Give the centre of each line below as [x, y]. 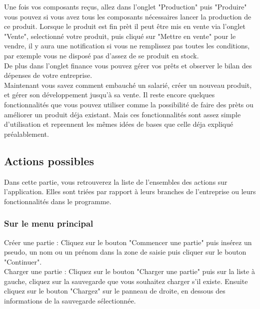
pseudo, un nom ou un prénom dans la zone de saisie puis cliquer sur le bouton [125, 252]
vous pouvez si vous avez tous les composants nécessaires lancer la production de [128, 16]
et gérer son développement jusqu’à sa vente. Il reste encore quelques [109, 95]
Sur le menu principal [49, 223]
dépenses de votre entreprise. [48, 75]
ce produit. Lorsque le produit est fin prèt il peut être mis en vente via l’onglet [125, 26]
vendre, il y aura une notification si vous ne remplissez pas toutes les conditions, [127, 46]
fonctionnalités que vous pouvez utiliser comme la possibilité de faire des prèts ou [129, 104]
